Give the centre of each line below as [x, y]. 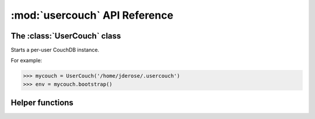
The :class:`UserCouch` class [66, 36]
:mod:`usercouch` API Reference [92, 15]
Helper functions [42, 103]
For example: [27, 61]
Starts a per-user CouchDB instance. [55, 50]
